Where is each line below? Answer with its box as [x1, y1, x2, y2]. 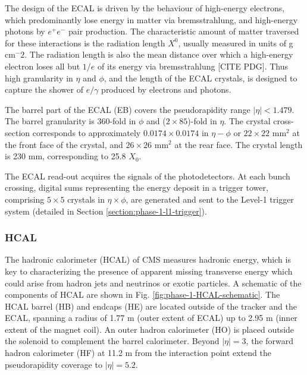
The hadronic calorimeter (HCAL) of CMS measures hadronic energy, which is [5, 253, 291, 266]
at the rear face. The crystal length [174, 138, 303, 150]
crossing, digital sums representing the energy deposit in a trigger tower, [5, 181, 268, 194]
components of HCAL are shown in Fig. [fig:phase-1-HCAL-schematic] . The [5, 288, 280, 301]
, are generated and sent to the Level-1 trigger [126, 193, 294, 205]
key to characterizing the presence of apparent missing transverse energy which [5, 264, 293, 277]
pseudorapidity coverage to [5, 358, 102, 370]
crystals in [67, 193, 105, 205]
